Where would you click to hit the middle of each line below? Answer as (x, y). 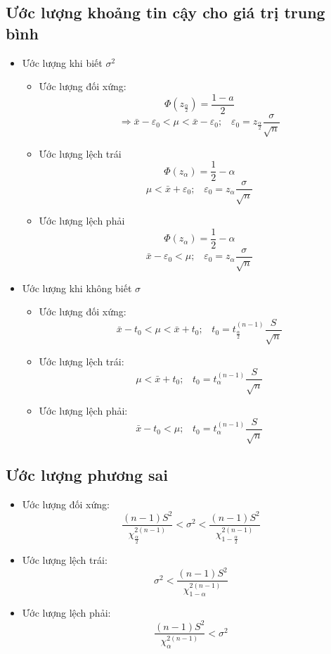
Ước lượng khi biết (62, 62)
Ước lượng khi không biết (77, 288)
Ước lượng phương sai (87, 474)
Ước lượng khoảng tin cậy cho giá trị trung (165, 12)
